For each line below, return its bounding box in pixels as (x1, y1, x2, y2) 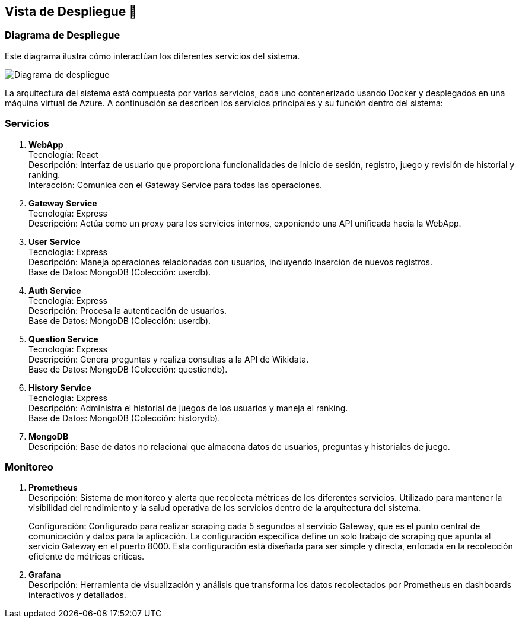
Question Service (28, 333, 98, 344)
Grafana (28, 570, 61, 580)
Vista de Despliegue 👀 (5, 4, 137, 19)
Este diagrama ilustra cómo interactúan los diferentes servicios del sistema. (5, 50, 300, 61)
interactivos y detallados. (28, 590, 126, 600)
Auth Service (28, 285, 81, 295)
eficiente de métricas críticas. (28, 551, 145, 562)
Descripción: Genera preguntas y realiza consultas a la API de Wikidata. (28, 354, 309, 364)
